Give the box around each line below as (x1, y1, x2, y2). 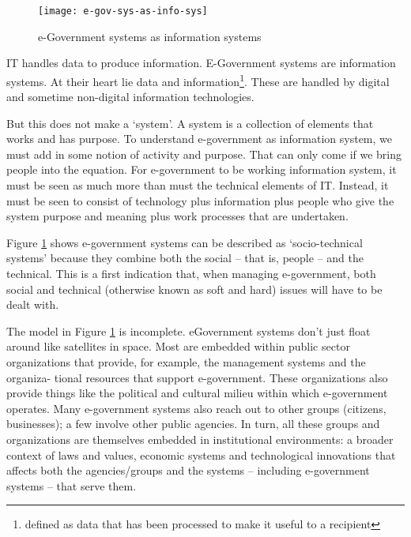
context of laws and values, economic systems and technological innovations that (6, 446, 396, 463)
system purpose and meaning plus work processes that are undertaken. (6, 208, 349, 224)
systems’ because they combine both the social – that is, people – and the (6, 250, 364, 266)
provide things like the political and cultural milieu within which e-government (6, 385, 388, 401)
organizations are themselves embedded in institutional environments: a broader (6, 430, 394, 447)
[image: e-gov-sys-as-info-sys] (38, 6, 208, 17)
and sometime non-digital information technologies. (6, 88, 255, 105)
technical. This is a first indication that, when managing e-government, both (6, 265, 376, 282)
